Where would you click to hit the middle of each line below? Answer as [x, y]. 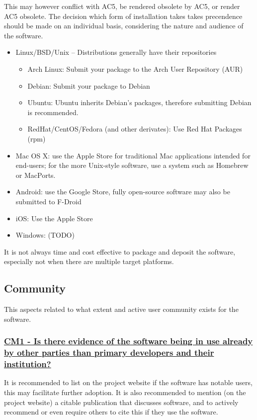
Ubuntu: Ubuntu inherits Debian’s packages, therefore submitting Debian [139, 102]
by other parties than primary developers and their [109, 352]
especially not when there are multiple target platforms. [89, 261]
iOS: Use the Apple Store [54, 218]
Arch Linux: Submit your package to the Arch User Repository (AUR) [135, 69]
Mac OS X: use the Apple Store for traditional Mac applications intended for [133, 155]
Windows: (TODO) [45, 235]
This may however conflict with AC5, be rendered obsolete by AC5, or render [122, 6]
